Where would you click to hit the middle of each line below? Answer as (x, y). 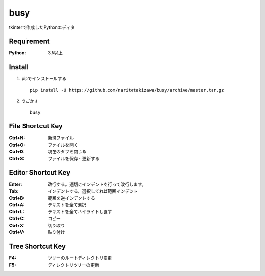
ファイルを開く (63, 145)
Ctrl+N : (17, 138)
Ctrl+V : (17, 232)
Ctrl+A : (17, 205)
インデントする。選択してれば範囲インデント (93, 191)
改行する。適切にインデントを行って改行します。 (97, 184)
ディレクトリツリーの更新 (74, 265)
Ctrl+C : (17, 219)
